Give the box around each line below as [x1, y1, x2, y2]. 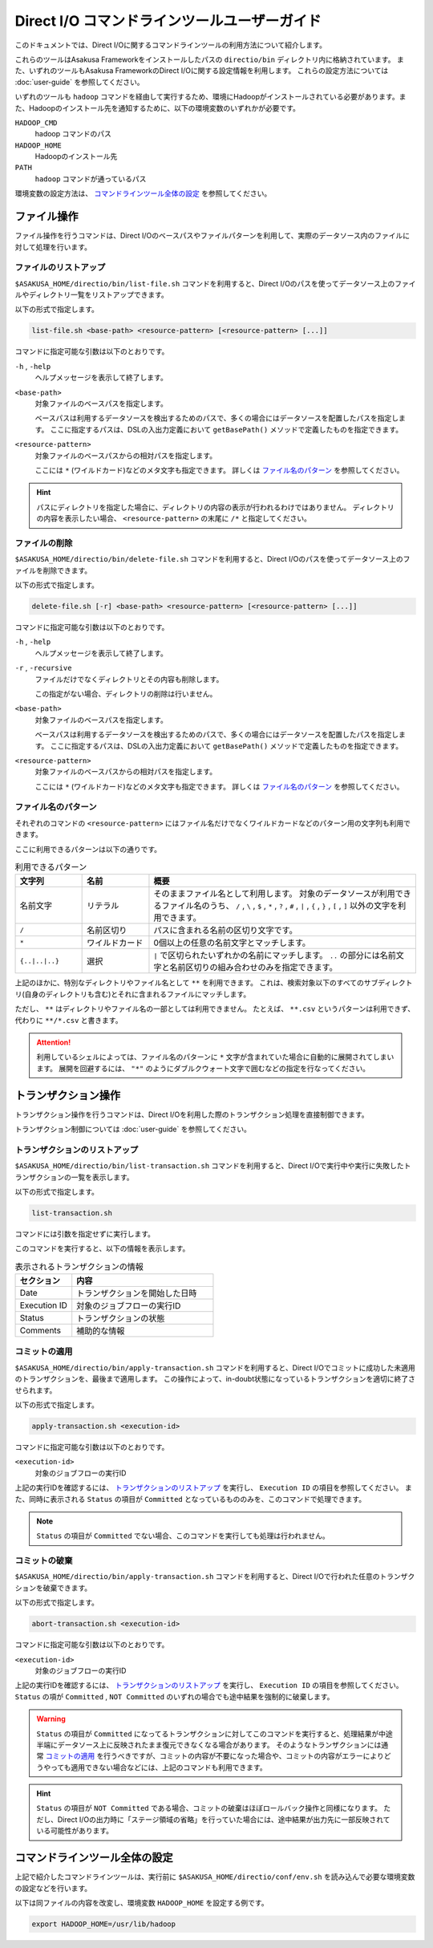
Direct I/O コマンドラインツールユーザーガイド [14, 12, 322, 30]
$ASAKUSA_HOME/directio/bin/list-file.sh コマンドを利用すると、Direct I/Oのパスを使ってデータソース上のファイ [14, 278, 416, 288]
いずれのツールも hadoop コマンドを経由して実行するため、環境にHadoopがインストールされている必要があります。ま [14, 92, 407, 102]
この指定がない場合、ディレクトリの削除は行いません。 [34, 688, 217, 698]
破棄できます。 [42, 1583, 92, 1593]
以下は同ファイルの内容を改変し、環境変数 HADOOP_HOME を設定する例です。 [14, 1897, 269, 1907]
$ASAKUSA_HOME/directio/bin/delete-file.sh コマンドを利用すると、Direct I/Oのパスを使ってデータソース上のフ [14, 554, 411, 564]
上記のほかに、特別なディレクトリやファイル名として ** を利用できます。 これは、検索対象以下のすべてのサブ [14, 978, 378, 988]
